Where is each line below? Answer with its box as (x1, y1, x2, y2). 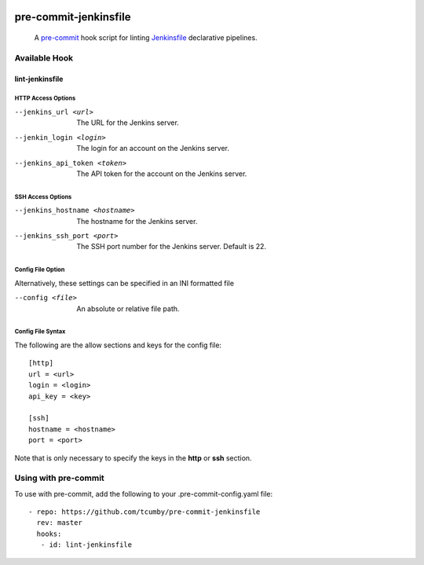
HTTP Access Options (14, 94, 76, 102)
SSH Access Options (14, 193, 72, 200)
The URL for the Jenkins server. (76, 118, 180, 127)
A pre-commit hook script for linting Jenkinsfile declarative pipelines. (34, 33, 258, 42)
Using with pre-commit (14, 472, 105, 483)
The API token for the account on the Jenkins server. (76, 169, 247, 178)
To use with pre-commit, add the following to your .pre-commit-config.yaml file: (14, 489, 273, 498)
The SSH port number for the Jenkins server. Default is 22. (76, 242, 267, 251)
